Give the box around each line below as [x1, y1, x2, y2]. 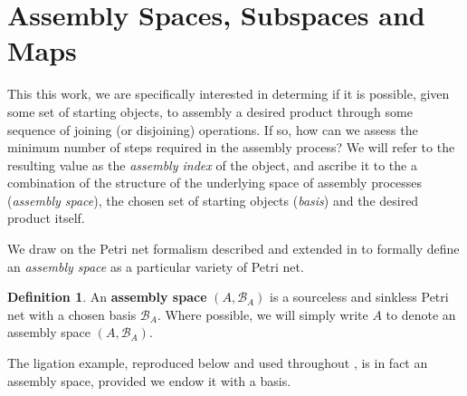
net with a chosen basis [7, 304, 137, 324]
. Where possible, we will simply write [157, 304, 368, 324]
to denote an [386, 304, 456, 324]
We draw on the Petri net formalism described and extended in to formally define [7, 239, 460, 258]
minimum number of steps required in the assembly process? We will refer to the [7, 138, 455, 157]
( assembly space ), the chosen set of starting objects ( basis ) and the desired [7, 190, 419, 209]
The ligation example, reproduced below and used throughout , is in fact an [7, 353, 428, 372]
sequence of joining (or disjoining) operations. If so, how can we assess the [7, 120, 418, 139]
